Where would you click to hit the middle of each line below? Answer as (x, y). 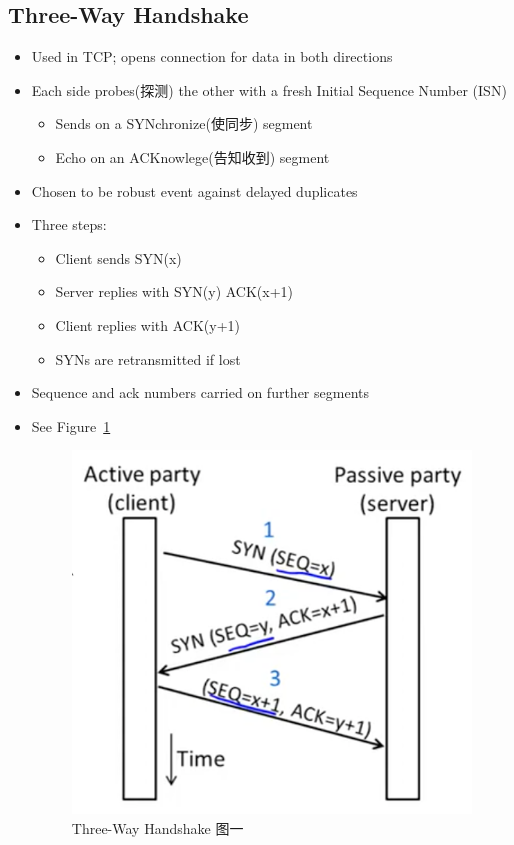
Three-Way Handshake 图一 (157, 828)
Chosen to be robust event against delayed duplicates (194, 190)
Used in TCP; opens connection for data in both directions (212, 56)
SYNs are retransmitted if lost (148, 358)
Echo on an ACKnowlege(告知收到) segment (192, 156)
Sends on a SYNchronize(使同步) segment (184, 123)
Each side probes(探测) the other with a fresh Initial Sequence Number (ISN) (269, 89)
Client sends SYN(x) (118, 257)
